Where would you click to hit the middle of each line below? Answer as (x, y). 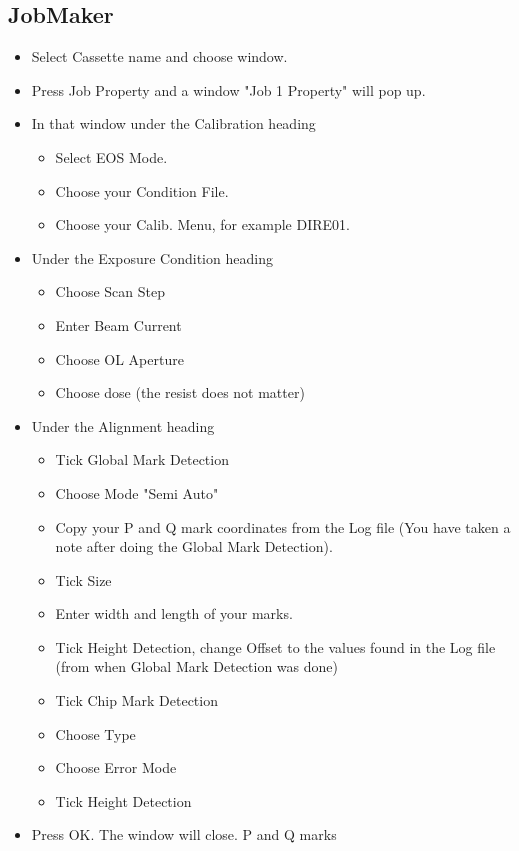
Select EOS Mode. (111, 156)
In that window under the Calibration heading (173, 123)
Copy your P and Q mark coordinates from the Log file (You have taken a (283, 526)
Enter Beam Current (118, 324)
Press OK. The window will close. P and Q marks (184, 834)
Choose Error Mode (116, 767)
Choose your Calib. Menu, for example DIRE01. (202, 224)
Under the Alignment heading (123, 425)
